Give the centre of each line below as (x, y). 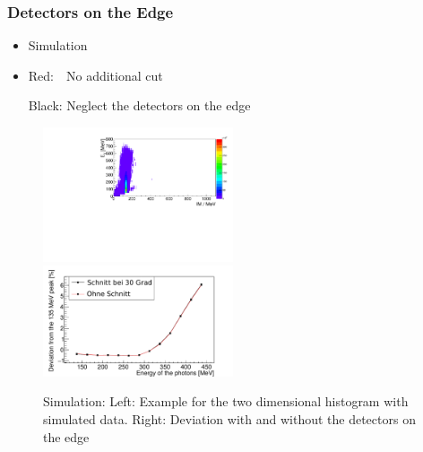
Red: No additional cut (95, 75)
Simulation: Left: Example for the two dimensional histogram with (226, 401)
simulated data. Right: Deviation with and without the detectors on (229, 419)
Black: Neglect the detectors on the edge (139, 105)
